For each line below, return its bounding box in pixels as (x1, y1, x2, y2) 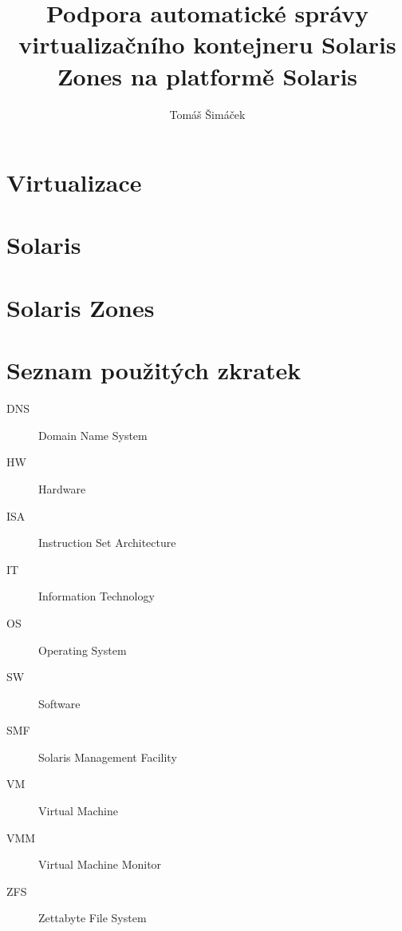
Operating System (38, 641, 127, 658)
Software (38, 695, 81, 711)
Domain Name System (38, 426, 148, 443)
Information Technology (38, 588, 155, 604)
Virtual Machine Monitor (38, 856, 162, 873)
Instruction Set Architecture (38, 534, 176, 551)
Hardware (38, 480, 86, 497)
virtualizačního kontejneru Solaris (18, 28, 396, 61)
